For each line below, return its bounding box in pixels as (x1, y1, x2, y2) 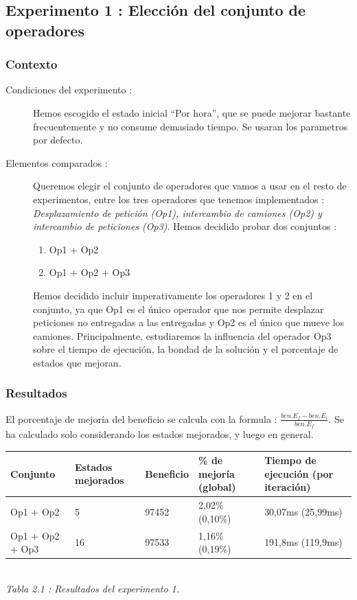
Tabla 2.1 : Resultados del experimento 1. (5, 581, 180, 595)
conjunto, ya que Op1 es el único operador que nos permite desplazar (33, 301, 324, 316)
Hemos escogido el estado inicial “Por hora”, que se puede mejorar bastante (33, 105, 351, 119)
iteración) (264, 480, 311, 494)
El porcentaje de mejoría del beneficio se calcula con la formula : (5, 411, 277, 426)
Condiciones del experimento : (5, 82, 133, 97)
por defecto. (33, 132, 83, 147)
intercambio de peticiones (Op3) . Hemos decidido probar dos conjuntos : (33, 219, 337, 233)
